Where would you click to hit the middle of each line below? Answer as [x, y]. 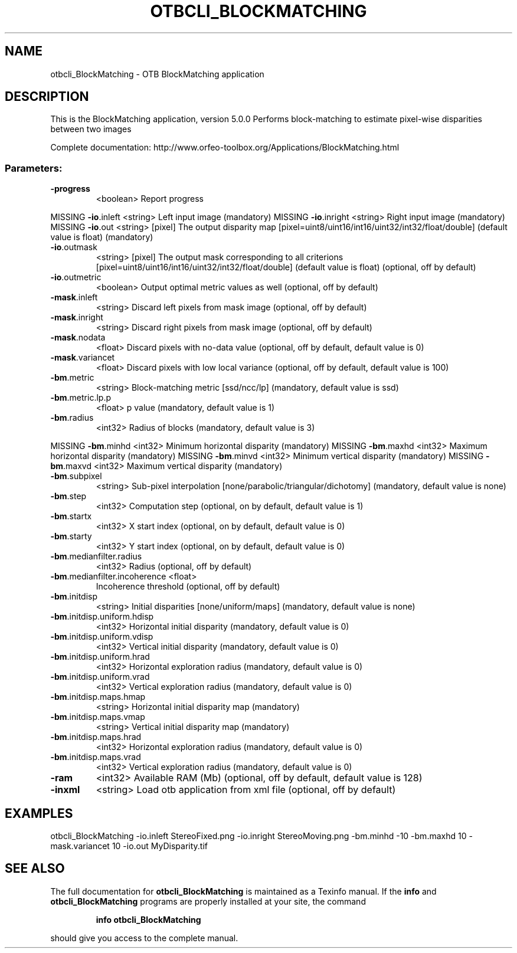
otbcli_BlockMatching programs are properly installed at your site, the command [208, 901]
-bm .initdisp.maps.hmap [98, 697]
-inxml [65, 790]
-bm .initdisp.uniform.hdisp [102, 617]
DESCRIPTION [47, 97]
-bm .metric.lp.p [81, 398]
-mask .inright [77, 317]
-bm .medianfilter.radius [96, 556]
